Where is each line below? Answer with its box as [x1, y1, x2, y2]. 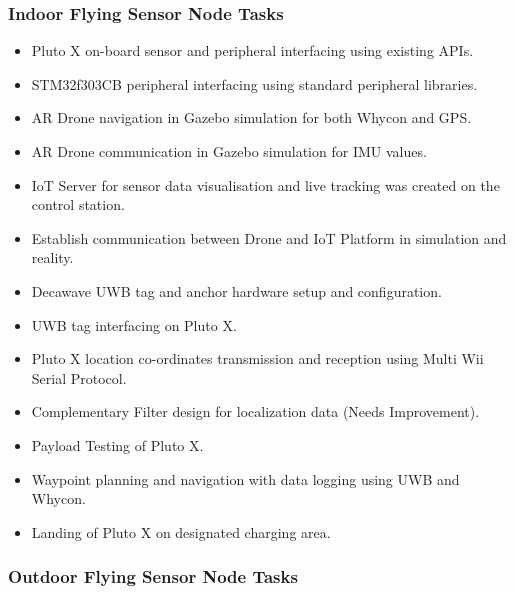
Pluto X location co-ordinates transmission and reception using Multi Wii [31, 348, 484, 369]
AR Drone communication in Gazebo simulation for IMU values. [31, 141, 427, 161]
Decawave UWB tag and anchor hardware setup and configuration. [31, 280, 442, 301]
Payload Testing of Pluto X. [31, 434, 204, 455]
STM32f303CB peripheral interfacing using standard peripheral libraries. [31, 73, 478, 94]
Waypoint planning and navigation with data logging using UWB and [31, 468, 460, 489]
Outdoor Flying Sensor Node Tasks [8, 564, 298, 589]
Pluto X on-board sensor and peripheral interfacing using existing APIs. [31, 40, 474, 61]
